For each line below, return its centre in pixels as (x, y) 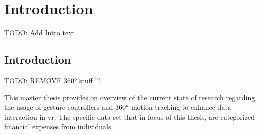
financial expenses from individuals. (59, 127)
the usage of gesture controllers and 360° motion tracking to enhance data (118, 107)
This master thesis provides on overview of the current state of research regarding (130, 97)
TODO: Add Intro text (40, 32)
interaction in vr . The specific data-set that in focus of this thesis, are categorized (129, 117)
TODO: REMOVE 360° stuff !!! (53, 80)
